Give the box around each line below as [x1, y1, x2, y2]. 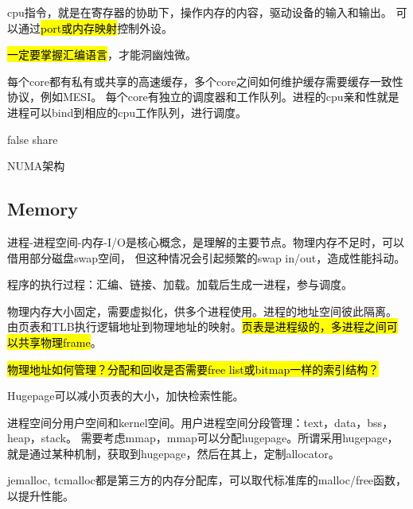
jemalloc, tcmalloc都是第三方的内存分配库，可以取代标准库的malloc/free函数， [7, 472, 407, 488]
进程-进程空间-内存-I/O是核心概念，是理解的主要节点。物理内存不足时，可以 [7, 233, 404, 250]
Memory [7, 196, 78, 221]
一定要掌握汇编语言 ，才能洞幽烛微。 [7, 46, 197, 63]
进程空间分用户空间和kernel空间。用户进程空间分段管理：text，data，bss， [7, 414, 394, 430]
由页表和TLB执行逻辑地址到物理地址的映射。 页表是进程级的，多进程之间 [7, 318, 387, 335]
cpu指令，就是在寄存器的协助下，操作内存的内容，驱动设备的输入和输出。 [7, 4, 392, 20]
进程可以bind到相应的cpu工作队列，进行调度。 [7, 103, 247, 120]
